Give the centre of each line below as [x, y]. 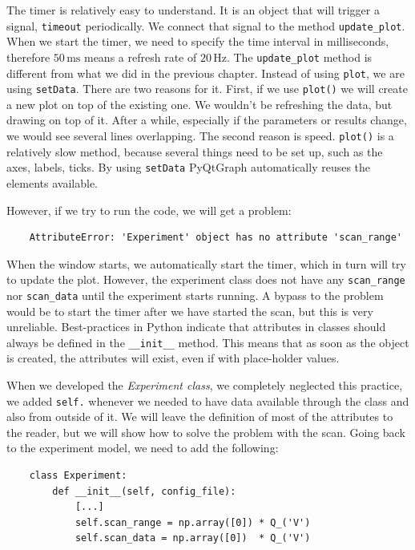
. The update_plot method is [299, 57]
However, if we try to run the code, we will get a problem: [149, 210]
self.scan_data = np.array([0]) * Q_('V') [193, 538]
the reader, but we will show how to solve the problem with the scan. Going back [206, 432]
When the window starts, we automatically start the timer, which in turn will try [206, 263]
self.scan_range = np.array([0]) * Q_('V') [193, 522]
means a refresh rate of [140, 57]
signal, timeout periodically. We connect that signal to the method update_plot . [206, 25]
